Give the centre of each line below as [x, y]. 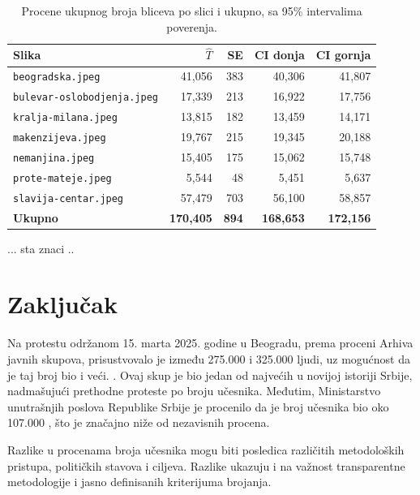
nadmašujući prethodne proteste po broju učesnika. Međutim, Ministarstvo [194, 391]
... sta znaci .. [41, 248]
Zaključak [62, 304]
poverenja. [192, 26]
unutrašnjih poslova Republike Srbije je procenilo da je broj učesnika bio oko [198, 406]
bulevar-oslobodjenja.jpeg [86, 98]
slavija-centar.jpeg [69, 198]
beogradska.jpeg [57, 77]
